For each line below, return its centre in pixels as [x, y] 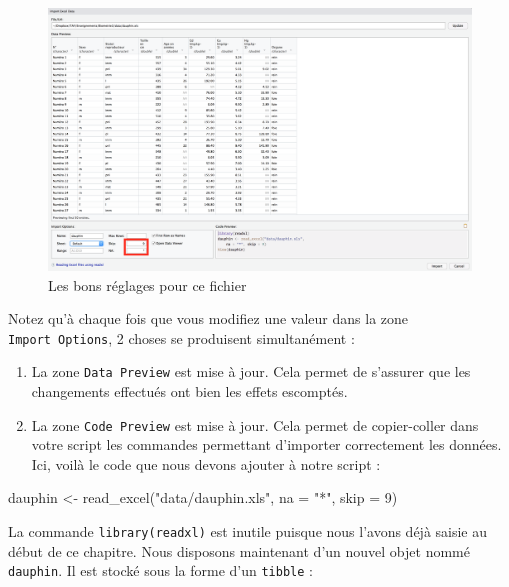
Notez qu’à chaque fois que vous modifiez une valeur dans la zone [208, 318]
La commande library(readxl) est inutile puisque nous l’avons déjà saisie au [248, 531]
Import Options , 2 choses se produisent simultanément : [181, 337]
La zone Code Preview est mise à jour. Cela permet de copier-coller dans [255, 424]
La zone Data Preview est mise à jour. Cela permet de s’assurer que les [251, 371]
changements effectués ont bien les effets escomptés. [189, 391]
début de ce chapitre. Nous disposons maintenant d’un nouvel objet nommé [239, 550]
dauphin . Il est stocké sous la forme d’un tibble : [160, 570]
